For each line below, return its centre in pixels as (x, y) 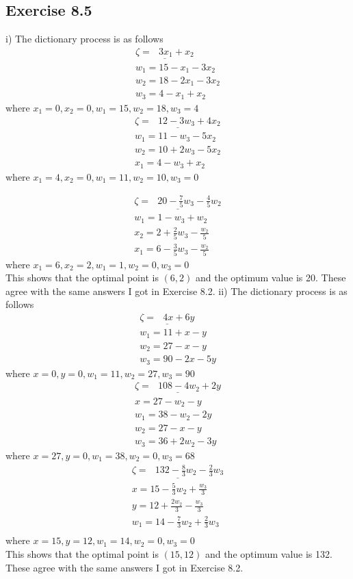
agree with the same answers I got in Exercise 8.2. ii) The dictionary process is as (176, 291)
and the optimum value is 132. (269, 554)
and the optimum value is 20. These (271, 278)
